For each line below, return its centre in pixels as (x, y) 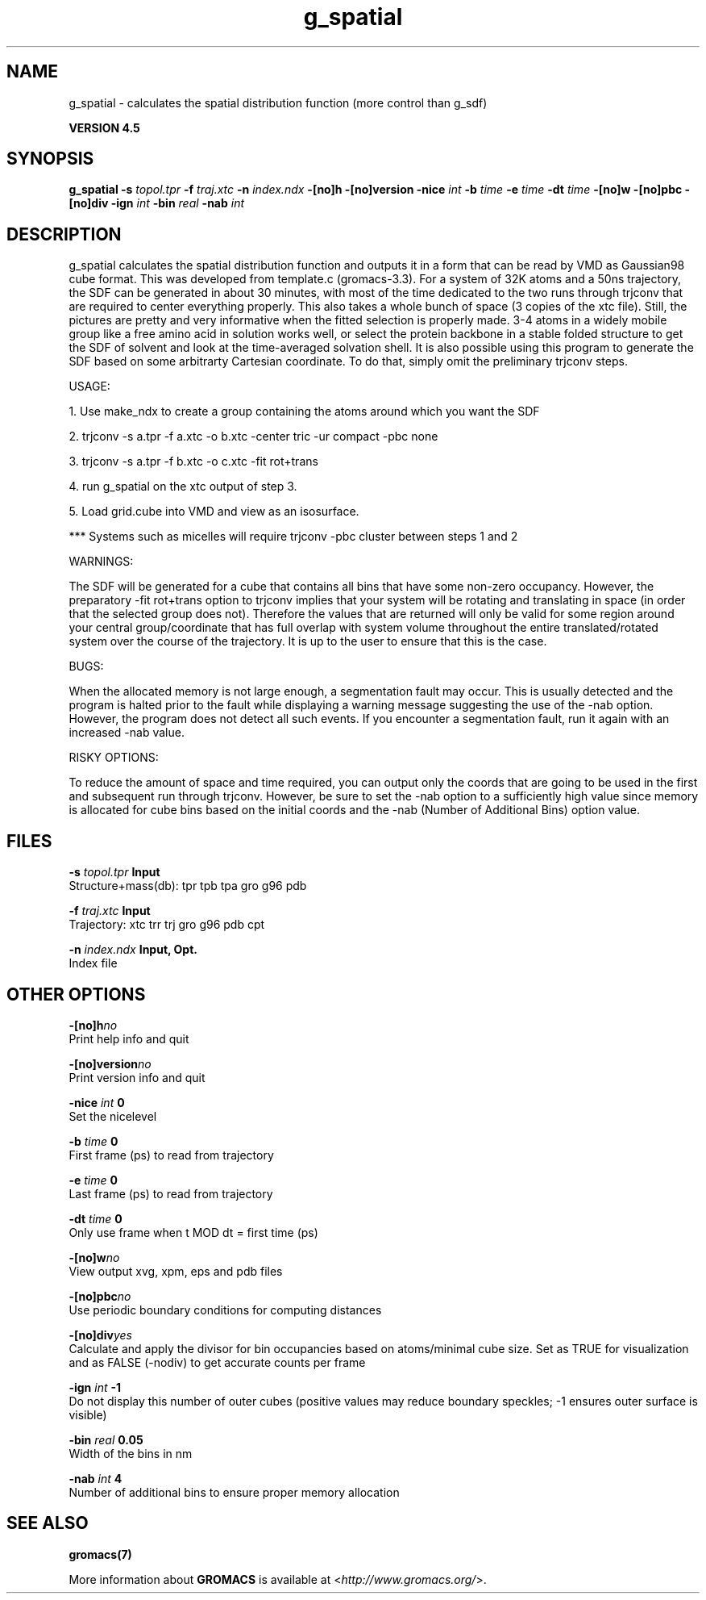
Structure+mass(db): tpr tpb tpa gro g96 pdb (188, 886)
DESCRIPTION (64, 234)
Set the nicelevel (113, 1116)
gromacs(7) (100, 1554)
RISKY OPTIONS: (114, 758)
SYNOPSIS (50, 159)
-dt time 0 (96, 1218)
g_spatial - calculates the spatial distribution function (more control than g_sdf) (278, 102)
